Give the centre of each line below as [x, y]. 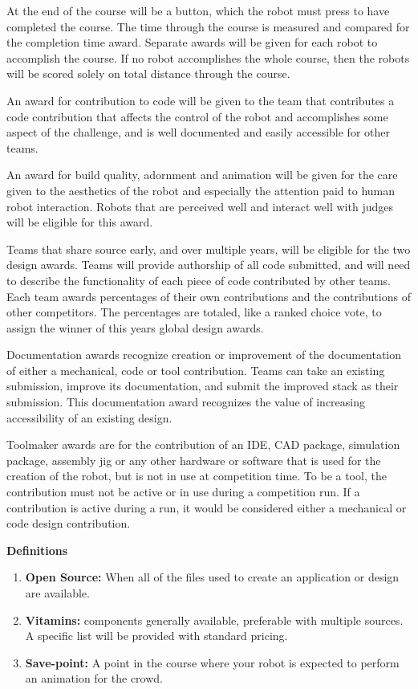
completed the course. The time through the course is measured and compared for [208, 26]
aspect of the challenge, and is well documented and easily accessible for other [198, 132]
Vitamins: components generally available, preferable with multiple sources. [214, 620]
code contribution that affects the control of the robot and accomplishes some [197, 116]
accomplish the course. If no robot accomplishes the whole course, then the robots [208, 57]
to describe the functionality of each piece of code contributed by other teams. [199, 280]
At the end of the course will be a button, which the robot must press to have [198, 10]
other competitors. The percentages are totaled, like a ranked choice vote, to [194, 312]
